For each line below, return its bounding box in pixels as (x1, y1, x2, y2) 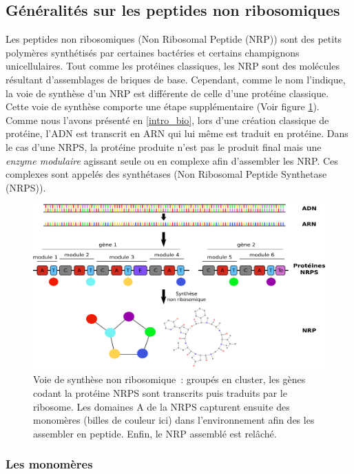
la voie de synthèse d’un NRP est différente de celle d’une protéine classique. (6, 85, 329, 100)
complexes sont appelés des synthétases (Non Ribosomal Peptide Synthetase (6, 167, 327, 181)
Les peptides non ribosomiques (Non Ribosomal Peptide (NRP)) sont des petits (6, 32, 342, 46)
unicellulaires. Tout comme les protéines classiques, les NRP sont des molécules (6, 59, 340, 73)
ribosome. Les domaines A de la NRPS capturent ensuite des (33, 399, 290, 413)
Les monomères (6, 455, 93, 473)
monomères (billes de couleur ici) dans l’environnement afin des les (33, 413, 315, 427)
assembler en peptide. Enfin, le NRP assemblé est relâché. (33, 426, 277, 440)
